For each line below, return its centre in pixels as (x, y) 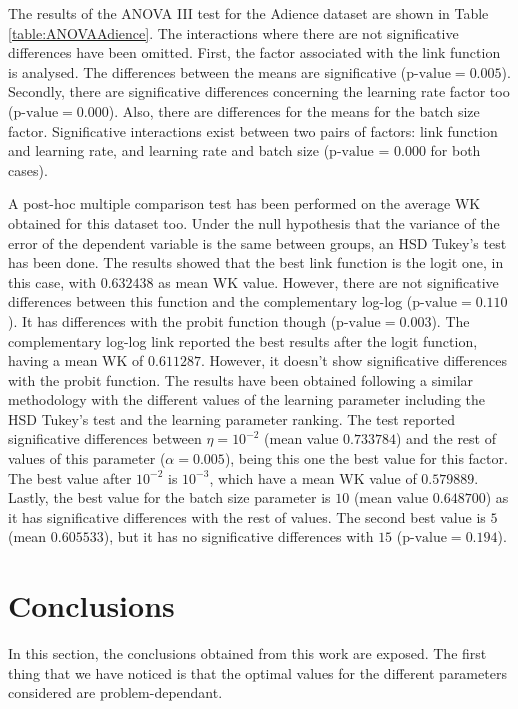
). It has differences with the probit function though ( (172, 320)
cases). (28, 169)
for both (455, 150)
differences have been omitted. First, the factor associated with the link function (254, 52)
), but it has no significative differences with (238, 536)
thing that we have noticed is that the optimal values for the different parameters (257, 672)
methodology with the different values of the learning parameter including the (247, 399)
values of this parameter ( (87, 458)
